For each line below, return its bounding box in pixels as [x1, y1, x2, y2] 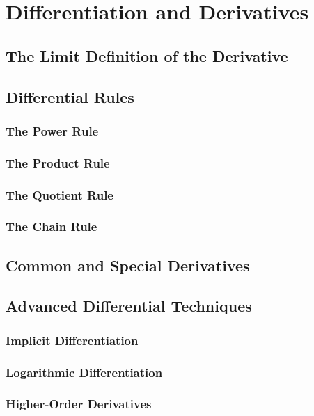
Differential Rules [6, 86, 134, 107]
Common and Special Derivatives [6, 254, 250, 275]
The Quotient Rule [6, 186, 113, 203]
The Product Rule [6, 154, 110, 171]
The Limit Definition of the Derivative [6, 45, 288, 66]
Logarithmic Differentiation [6, 363, 163, 381]
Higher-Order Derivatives [6, 395, 152, 413]
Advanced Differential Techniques [6, 295, 252, 317]
